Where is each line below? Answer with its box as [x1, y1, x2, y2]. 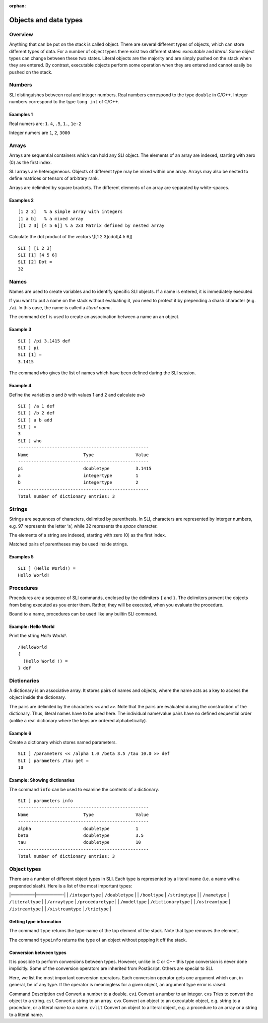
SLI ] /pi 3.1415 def [18, 338, 70, 343]
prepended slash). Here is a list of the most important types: [9, 883, 133, 888]
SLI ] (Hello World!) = [18, 565, 76, 571]
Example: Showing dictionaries [9, 777, 75, 783]
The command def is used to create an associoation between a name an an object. [9, 314, 180, 320]
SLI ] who [18, 438, 42, 444]
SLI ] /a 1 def [18, 403, 55, 409]
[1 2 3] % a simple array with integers [18, 209, 123, 214]
